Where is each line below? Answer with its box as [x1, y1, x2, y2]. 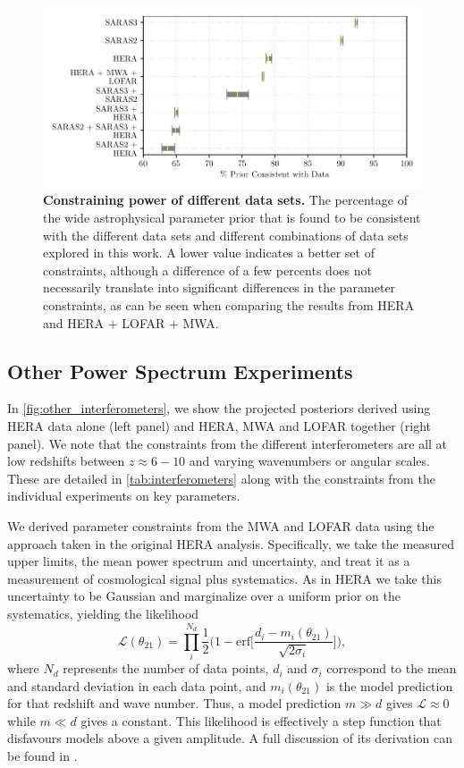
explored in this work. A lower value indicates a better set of [43, 243, 375, 262]
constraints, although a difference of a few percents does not [43, 260, 372, 279]
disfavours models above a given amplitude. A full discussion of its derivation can [7, 729, 453, 747]
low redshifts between [7, 452, 125, 470]
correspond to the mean [326, 659, 457, 678]
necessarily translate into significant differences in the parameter [43, 278, 396, 297]
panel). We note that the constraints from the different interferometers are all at [7, 434, 448, 452]
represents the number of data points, [63, 659, 269, 678]
